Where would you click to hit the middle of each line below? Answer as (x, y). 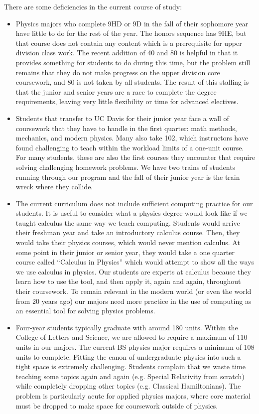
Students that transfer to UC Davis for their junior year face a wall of (122, 118)
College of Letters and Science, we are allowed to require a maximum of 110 (131, 337)
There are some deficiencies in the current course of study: (93, 6)
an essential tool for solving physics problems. (85, 311)
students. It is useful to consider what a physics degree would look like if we (131, 213)
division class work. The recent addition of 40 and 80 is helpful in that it (127, 53)
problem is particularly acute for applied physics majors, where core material (133, 395)
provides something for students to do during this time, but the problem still (133, 62)
